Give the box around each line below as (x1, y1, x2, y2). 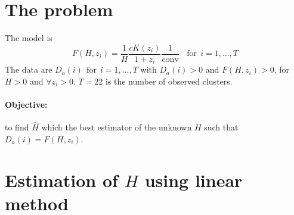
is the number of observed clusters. (105, 74, 233, 87)
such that (204, 121, 239, 133)
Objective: (5, 98, 48, 111)
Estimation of (5, 167, 118, 192)
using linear (144, 167, 243, 192)
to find (5, 121, 29, 133)
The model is (5, 32, 52, 44)
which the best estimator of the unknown (41, 121, 192, 133)
